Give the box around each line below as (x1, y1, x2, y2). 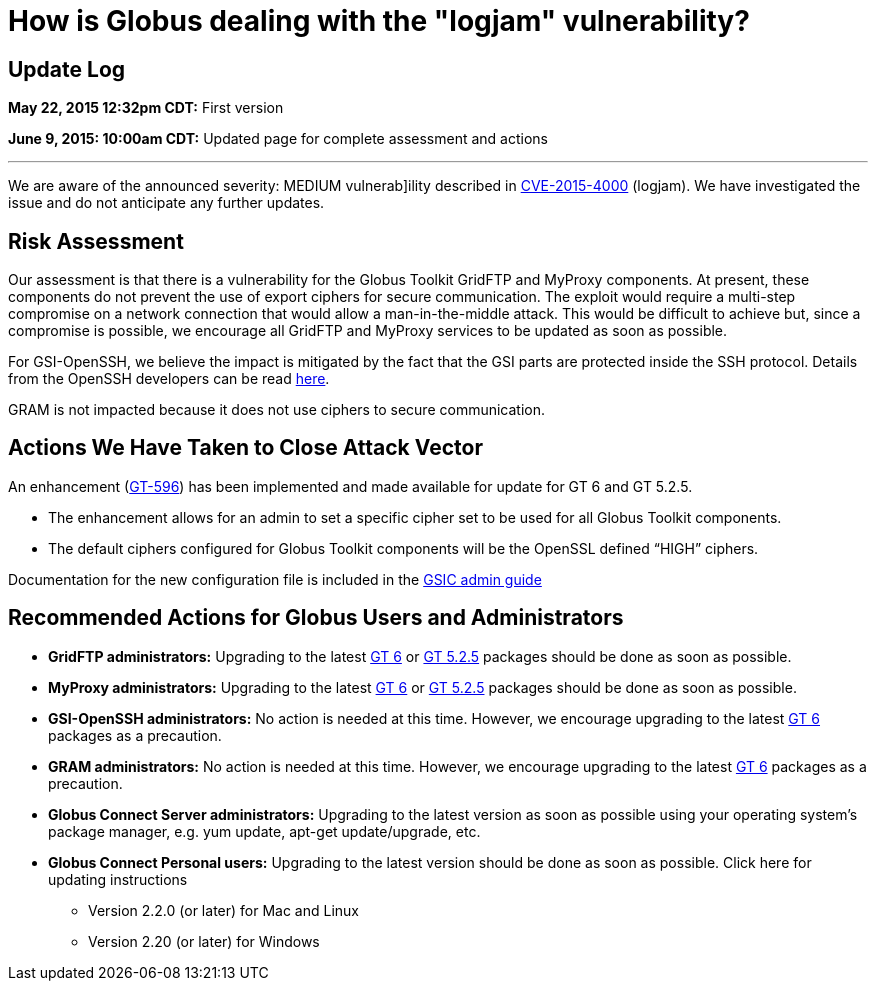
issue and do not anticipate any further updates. (8, 194, 325, 212)
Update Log (8, 56, 126, 82)
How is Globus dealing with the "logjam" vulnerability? (8, 4, 750, 38)
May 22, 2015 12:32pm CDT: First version (8, 99, 284, 117)
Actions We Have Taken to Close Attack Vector (8, 435, 483, 461)
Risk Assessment (8, 228, 184, 254)
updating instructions (48, 870, 188, 888)
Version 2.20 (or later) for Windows (88, 932, 320, 950)
